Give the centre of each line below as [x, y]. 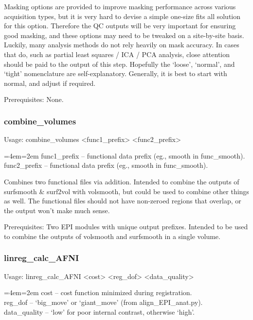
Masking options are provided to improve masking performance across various [120, 6]
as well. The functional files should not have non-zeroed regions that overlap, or [123, 201]
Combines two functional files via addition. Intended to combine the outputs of [122, 181]
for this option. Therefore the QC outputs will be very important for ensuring [120, 26]
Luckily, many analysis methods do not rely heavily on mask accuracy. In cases [122, 45]
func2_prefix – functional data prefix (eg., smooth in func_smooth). [106, 165]
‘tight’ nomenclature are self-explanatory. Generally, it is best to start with [116, 73]
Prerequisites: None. [34, 99]
